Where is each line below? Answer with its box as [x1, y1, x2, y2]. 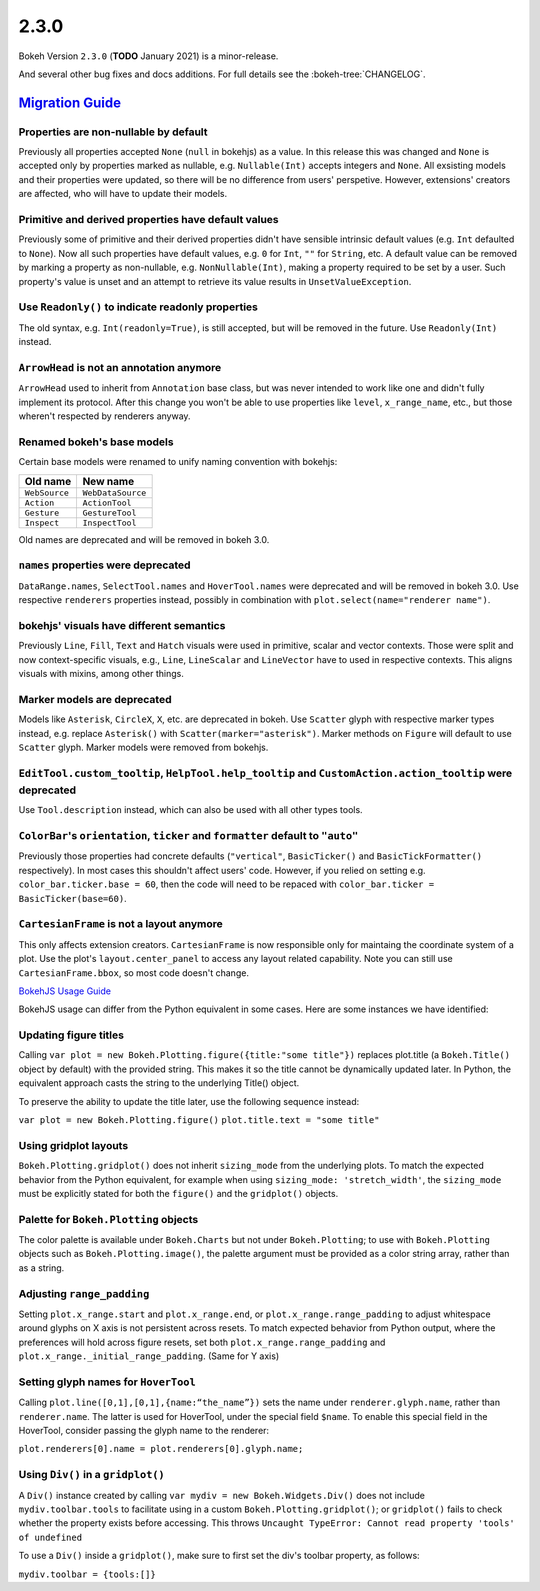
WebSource [24, 487, 70, 498]
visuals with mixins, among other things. [18, 668, 184, 680]
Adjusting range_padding [18, 1286, 150, 1300]
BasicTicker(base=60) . [18, 892, 127, 904]
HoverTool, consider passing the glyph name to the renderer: [18, 1425, 270, 1437]
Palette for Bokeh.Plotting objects [18, 1212, 199, 1226]
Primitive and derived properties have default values [18, 213, 279, 227]
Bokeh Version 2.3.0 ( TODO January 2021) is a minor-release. [18, 50, 279, 62]
